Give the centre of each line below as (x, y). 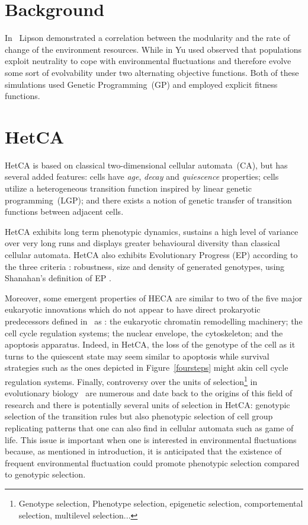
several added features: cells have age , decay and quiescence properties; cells (142, 176)
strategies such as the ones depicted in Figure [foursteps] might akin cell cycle (147, 367)
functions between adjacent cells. (64, 211)
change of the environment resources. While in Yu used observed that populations (153, 49)
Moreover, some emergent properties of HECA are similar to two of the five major (154, 297)
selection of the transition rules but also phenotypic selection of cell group (139, 416)
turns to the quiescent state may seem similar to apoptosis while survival (137, 356)
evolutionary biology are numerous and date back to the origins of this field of (149, 393)
